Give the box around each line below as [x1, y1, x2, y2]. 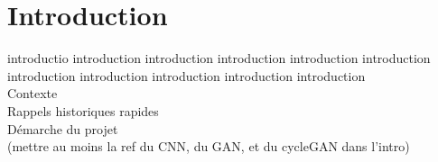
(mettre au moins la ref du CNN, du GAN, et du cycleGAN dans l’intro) [7, 137, 410, 156]
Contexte [7, 84, 58, 103]
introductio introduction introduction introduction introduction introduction [7, 49, 431, 67]
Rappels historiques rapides [7, 101, 159, 120]
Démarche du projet [7, 119, 118, 138]
